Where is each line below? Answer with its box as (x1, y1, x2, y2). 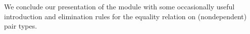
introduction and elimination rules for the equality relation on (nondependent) (4, 11, 247, 21)
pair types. (4, 21, 37, 31)
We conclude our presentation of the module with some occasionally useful (4, 1, 235, 11)
